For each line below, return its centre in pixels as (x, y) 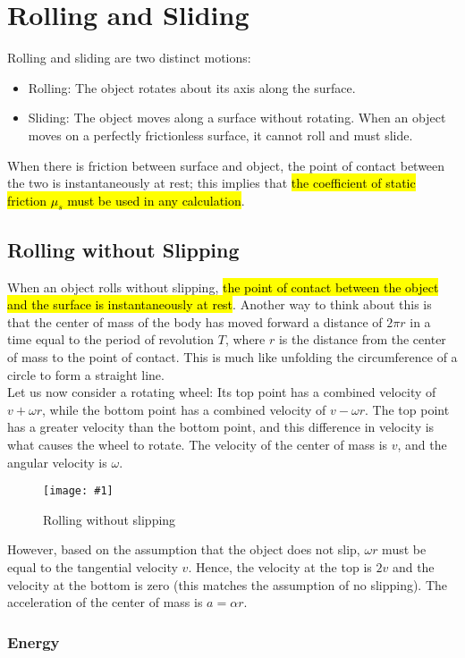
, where (245, 339)
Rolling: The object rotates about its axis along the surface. (192, 87)
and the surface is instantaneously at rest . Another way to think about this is (220, 304)
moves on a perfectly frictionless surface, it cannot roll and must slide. (220, 135)
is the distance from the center (362, 339)
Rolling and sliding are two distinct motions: (129, 58)
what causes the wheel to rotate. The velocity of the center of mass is (198, 445)
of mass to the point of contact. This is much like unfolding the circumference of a (232, 357)
